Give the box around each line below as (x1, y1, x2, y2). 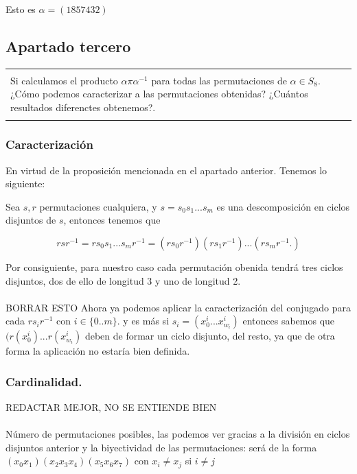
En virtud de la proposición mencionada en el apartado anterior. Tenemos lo (5, 163, 327, 177)
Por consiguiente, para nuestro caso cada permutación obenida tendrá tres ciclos (5, 259, 343, 274)
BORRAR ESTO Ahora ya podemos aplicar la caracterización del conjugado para (5, 300, 351, 314)
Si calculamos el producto (10, 73, 118, 87)
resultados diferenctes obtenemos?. (10, 99, 156, 114)
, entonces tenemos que (63, 213, 161, 227)
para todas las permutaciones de (151, 73, 287, 87)
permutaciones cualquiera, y (39, 199, 157, 213)
